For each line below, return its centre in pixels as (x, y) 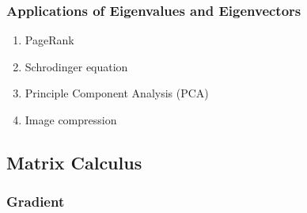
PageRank (49, 40)
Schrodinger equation (76, 66)
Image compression (71, 120)
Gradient (36, 202)
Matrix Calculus (74, 162)
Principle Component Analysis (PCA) (117, 93)
